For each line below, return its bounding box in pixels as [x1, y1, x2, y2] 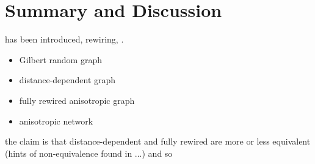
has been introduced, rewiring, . [5, 33, 124, 46]
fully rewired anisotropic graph [19, 94, 135, 106]
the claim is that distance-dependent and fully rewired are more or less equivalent [5, 135, 311, 148]
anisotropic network [19, 114, 93, 127]
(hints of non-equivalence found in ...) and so [5, 146, 173, 159]
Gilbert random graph [19, 53, 102, 66]
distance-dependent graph [19, 73, 116, 86]
